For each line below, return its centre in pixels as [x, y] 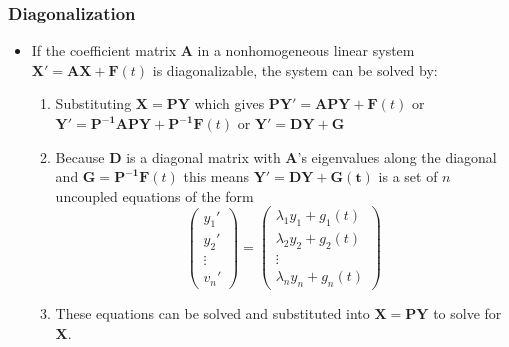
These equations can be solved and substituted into [212, 312]
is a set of [408, 176]
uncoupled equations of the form [154, 195]
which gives [229, 103]
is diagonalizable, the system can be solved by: [295, 69]
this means [216, 176]
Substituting [93, 103]
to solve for [467, 312]
